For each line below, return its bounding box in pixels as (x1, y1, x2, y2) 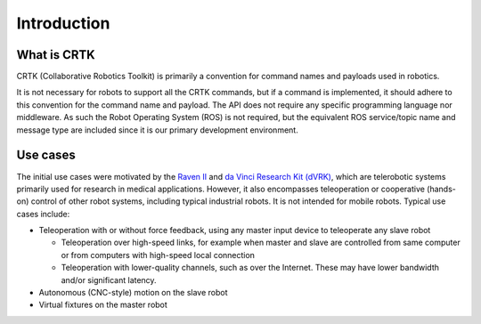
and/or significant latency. (61, 274, 157, 285)
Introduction (16, 13, 110, 33)
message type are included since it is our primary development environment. (16, 125, 298, 135)
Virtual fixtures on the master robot (38, 299, 168, 311)
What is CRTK (16, 47, 95, 62)
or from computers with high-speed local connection (61, 249, 256, 260)
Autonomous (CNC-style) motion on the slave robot (38, 288, 228, 298)
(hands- (426, 183, 456, 194)
